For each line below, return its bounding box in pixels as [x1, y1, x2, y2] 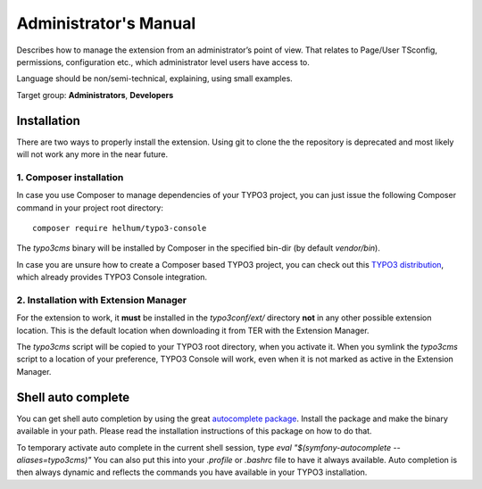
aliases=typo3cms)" [16, 454, 92, 465]
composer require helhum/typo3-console [32, 223, 207, 233]
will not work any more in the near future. [16, 149, 169, 160]
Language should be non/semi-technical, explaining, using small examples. [16, 73, 294, 84]
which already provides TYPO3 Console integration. [16, 272, 208, 283]
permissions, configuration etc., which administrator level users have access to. [16, 56, 310, 67]
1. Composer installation [16, 170, 124, 183]
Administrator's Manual [16, 13, 196, 33]
